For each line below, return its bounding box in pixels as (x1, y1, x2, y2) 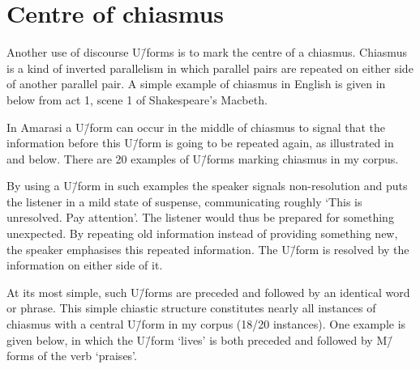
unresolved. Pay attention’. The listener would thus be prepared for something (6, 209, 394, 226)
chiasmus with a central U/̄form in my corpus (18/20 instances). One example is (6, 316, 406, 333)
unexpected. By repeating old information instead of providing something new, (6, 225, 398, 242)
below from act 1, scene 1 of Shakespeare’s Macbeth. (6, 91, 268, 108)
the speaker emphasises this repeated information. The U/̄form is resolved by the (6, 240, 409, 257)
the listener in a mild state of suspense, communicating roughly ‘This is (6, 193, 362, 210)
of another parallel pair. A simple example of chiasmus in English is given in (6, 75, 386, 92)
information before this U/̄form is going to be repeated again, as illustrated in (6, 134, 394, 151)
